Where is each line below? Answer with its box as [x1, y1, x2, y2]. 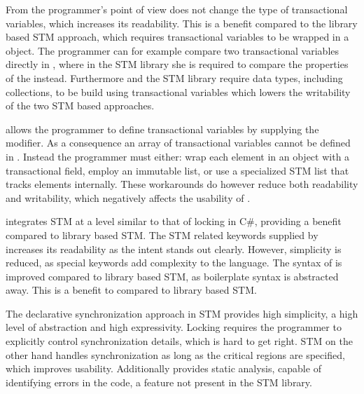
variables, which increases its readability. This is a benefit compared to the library [6, 15, 358, 30]
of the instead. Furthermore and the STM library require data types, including [6, 70, 343, 85]
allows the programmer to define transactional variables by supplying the [6, 121, 319, 136]
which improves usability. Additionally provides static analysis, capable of [6, 361, 321, 376]
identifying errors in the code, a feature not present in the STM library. [6, 374, 312, 389]
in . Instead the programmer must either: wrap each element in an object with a [6, 149, 350, 163]
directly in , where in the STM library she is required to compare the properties [6, 57, 349, 72]
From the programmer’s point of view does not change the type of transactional [6, 2, 348, 16]
